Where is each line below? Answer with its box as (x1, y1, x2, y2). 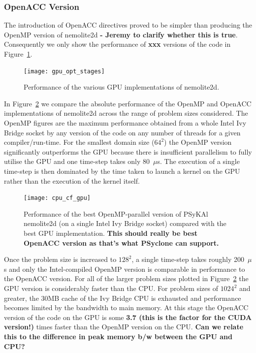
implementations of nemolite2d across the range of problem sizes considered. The (4, 108, 248, 118)
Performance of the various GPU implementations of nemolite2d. (24, 82, 220, 92)
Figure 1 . (4, 49, 32, 59)
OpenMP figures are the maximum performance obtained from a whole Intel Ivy (4, 118, 247, 128)
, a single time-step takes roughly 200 (131, 254, 245, 264)
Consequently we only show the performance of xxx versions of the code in (4, 39, 231, 49)
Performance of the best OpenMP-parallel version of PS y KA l (24, 208, 208, 219)
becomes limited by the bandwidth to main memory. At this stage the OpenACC (4, 302, 249, 313)
